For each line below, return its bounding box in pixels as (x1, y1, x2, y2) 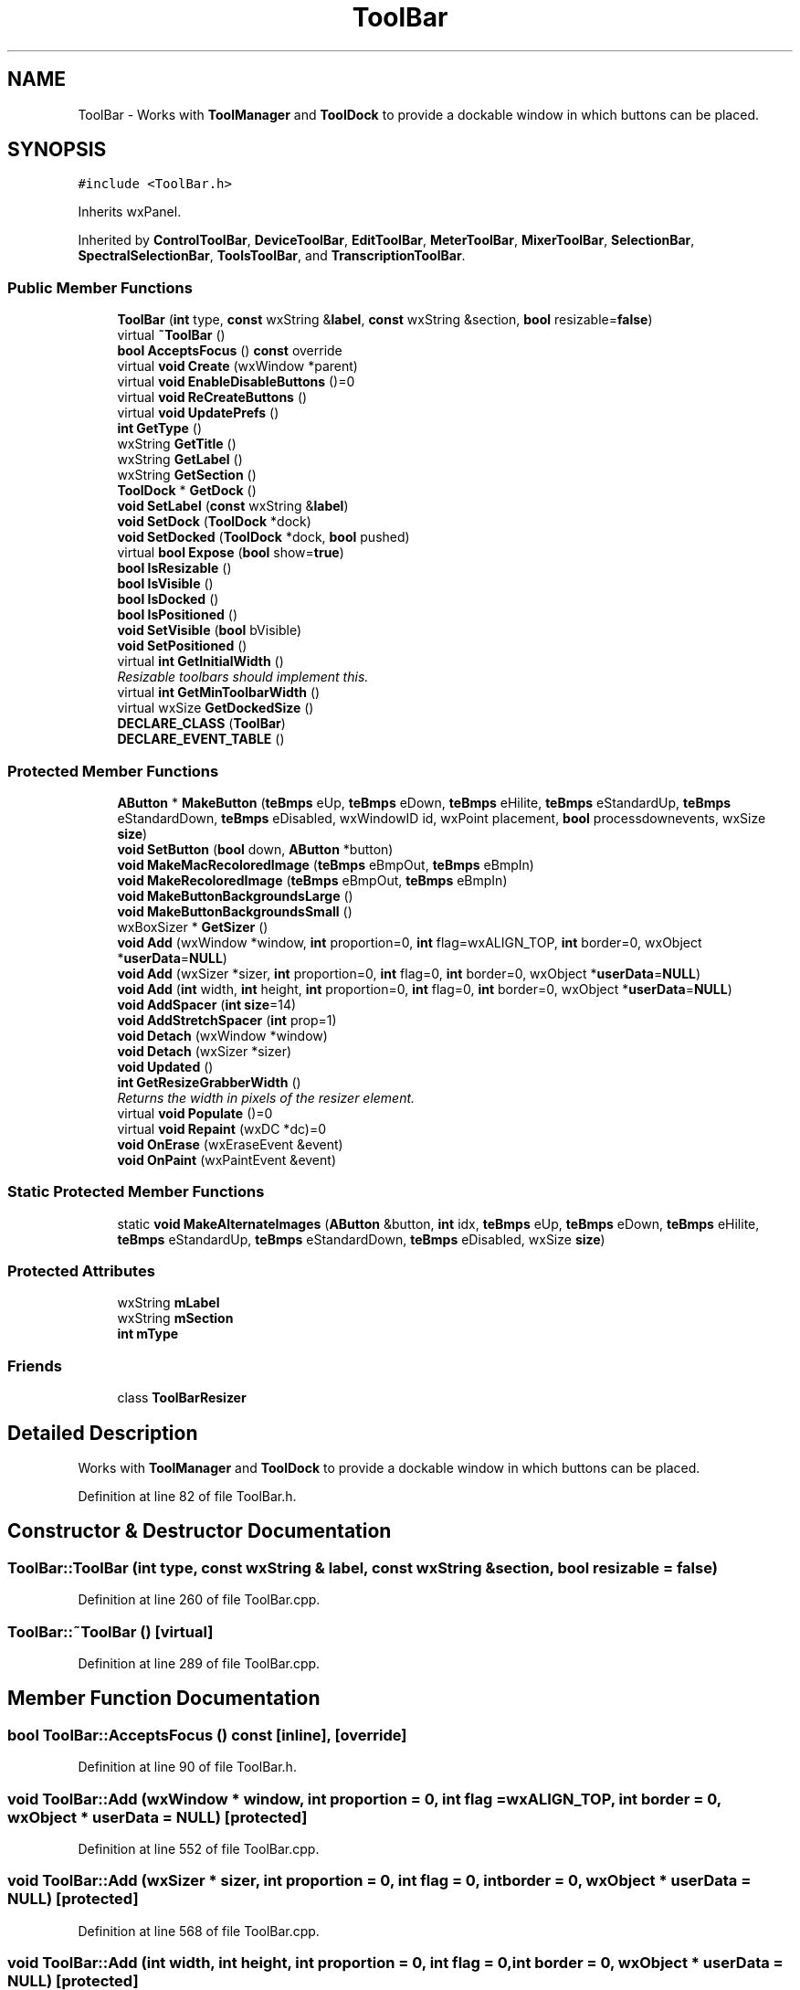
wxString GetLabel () (117, 451, 243, 468)
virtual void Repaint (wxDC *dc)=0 (117, 1120, 326, 1137)
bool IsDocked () (117, 591, 219, 608)
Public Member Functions (7, 278, 193, 297)
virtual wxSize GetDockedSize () (117, 700, 314, 716)
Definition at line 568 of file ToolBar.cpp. (78, 1922, 320, 1939)
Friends (7, 1356, 62, 1375)
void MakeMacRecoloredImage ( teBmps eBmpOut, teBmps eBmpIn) (117, 856, 534, 873)
